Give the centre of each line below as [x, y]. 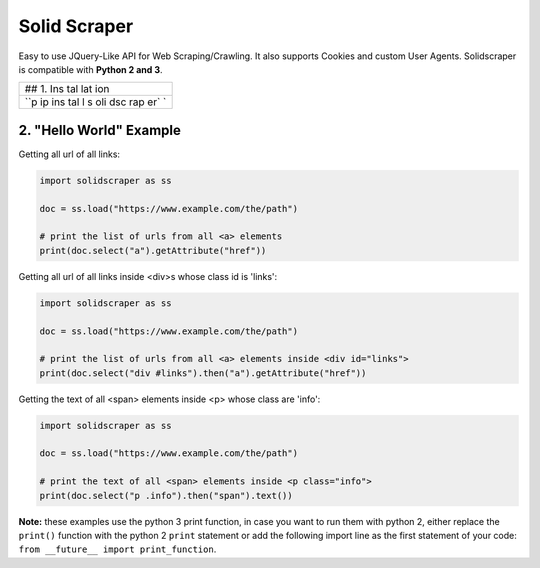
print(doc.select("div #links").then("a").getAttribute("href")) [203, 373]
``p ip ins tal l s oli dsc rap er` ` [95, 102]
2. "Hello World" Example [100, 130]
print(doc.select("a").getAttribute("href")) [153, 250]
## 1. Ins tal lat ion [67, 89]
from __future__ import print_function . [117, 549]
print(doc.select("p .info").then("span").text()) [166, 495]
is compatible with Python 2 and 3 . [91, 69]
